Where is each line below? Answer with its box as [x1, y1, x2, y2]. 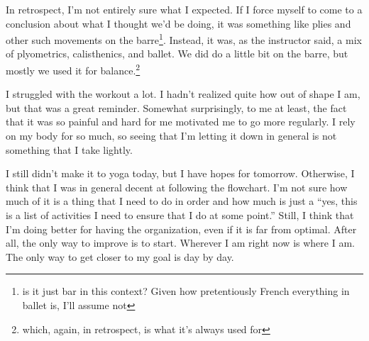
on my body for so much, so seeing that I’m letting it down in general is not [6, 128, 337, 143]
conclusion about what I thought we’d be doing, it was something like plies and [6, 16, 351, 30]
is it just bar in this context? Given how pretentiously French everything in [22, 284, 350, 298]
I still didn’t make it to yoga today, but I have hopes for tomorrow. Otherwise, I [6, 166, 355, 181]
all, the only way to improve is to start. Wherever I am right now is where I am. [6, 235, 355, 250]
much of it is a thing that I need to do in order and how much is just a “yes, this [6, 194, 358, 208]
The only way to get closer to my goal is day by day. [6, 249, 234, 264]
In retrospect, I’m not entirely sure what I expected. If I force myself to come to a [6, 2, 363, 16]
